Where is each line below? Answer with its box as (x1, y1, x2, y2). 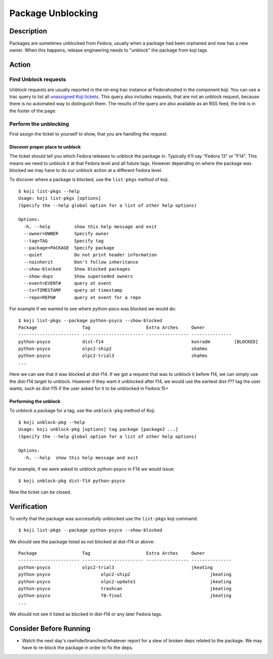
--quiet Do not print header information (23, 252, 157, 258)
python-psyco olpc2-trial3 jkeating (18, 564, 213, 570)
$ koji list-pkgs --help (18, 188, 80, 194)
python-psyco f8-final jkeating (18, 593, 232, 599)
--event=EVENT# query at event (23, 280, 112, 286)
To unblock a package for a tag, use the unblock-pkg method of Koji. (9, 408, 156, 414)
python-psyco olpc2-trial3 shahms (18, 353, 208, 359)
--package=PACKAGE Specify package (23, 245, 115, 250)
